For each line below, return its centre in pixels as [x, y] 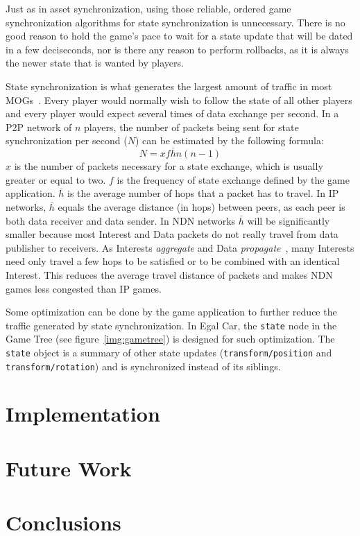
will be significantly [289, 220]
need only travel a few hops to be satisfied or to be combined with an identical [173, 261]
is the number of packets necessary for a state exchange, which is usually [169, 166]
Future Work [69, 468]
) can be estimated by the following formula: [229, 140]
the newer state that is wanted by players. [95, 63]
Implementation [83, 414]
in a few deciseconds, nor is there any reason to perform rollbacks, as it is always [177, 49]
